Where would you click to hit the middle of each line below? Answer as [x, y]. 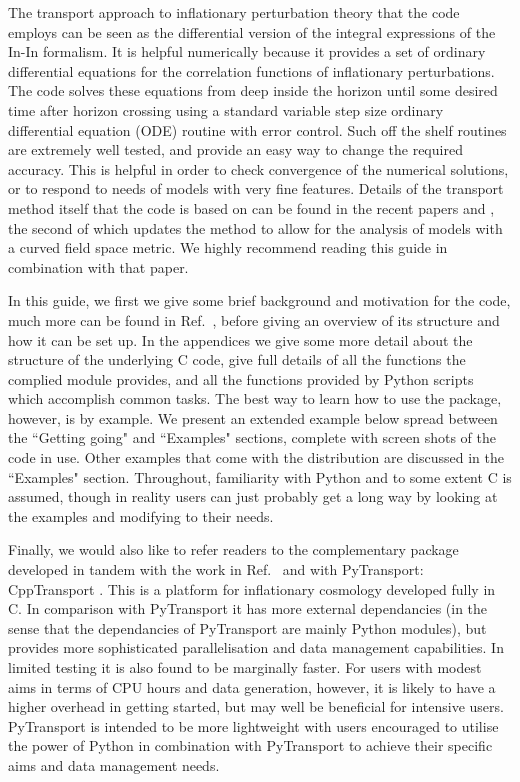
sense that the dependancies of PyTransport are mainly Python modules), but [247, 627]
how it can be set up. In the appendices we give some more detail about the [240, 339]
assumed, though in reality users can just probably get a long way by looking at [253, 496]
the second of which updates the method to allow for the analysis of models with [255, 227]
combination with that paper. [98, 266]
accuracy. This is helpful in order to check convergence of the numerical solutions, [258, 168]
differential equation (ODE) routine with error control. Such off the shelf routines [257, 129]
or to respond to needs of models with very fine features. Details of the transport [256, 188]
